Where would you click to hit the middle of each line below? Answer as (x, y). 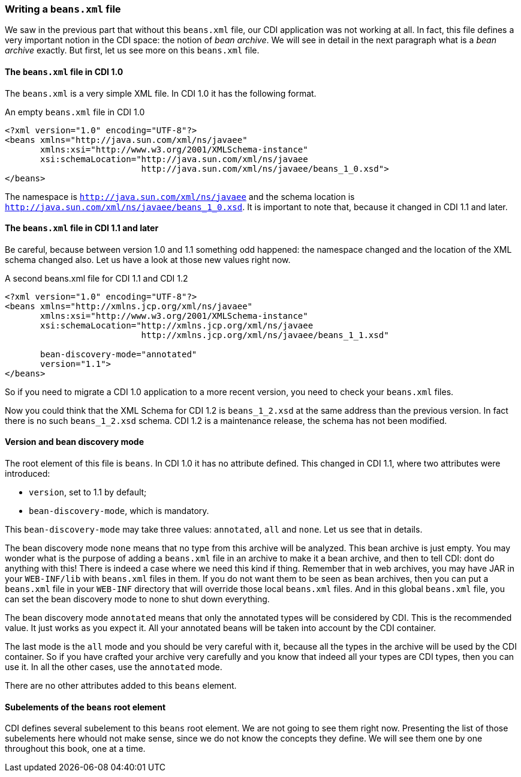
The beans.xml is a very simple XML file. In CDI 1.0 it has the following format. (161, 93)
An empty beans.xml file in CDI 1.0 (75, 112)
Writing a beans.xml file (63, 9)
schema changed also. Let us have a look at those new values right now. (148, 259)
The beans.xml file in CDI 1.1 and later (82, 228)
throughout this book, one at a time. (75, 749)
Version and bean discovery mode (75, 442)
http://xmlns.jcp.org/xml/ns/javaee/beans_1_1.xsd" (265, 335)
